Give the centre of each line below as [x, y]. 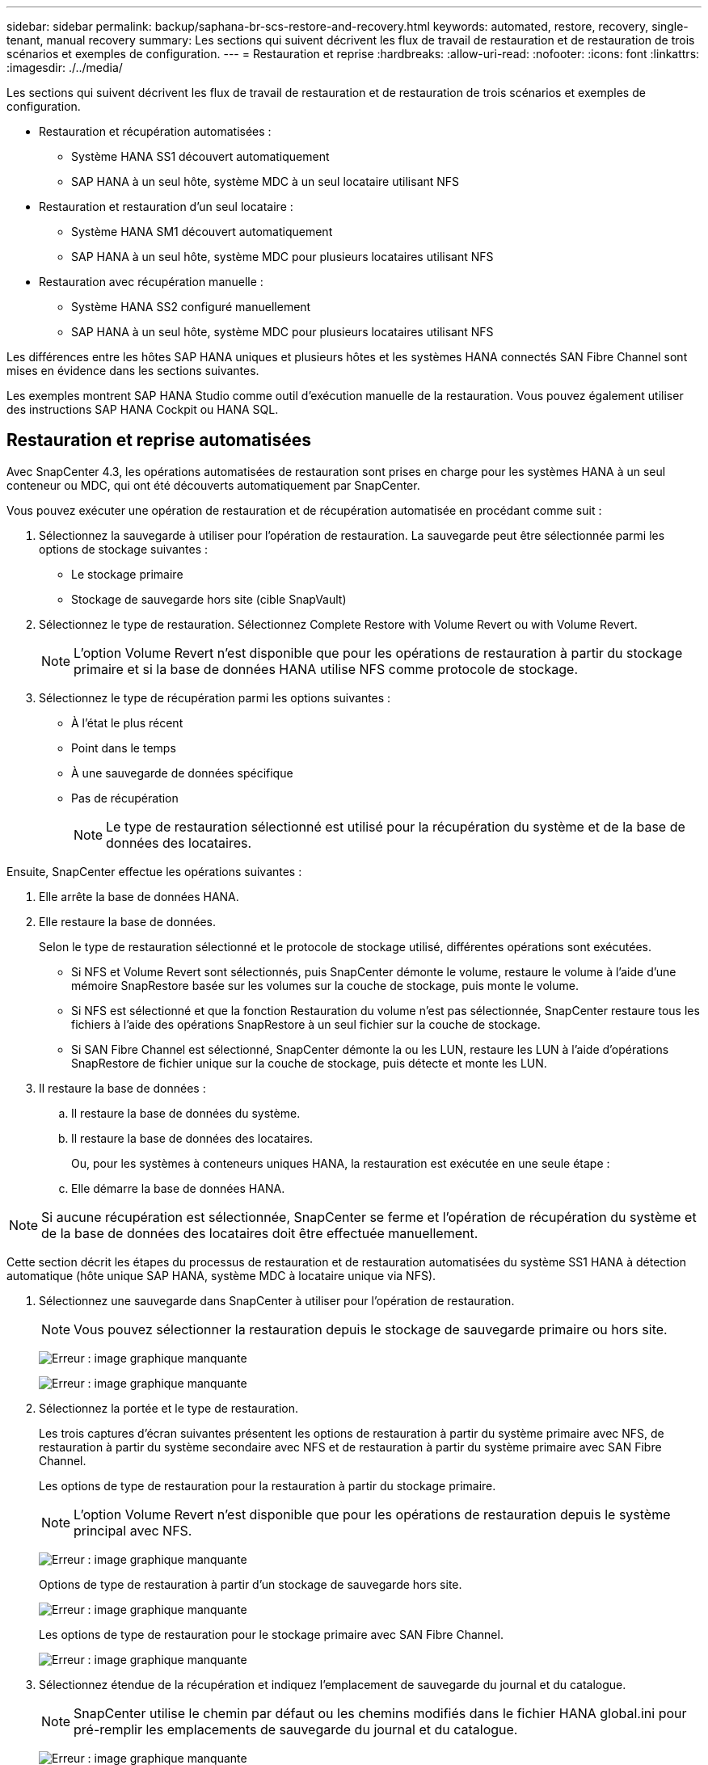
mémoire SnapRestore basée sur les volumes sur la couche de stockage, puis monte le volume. [325, 985]
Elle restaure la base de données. [127, 921]
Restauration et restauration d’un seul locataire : [166, 206]
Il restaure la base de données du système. [186, 1113]
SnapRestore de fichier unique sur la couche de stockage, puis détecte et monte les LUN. [309, 1063]
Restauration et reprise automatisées [159, 440]
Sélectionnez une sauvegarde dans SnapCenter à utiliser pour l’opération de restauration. [277, 1300]
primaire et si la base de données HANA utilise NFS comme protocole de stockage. [326, 669]
